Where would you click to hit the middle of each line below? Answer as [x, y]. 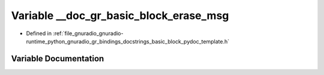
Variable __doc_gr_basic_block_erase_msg [120, 15]
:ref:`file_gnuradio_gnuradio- [88, 33]
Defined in [39, 33]
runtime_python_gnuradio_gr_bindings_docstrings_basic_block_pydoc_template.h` [128, 41]
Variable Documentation [58, 59]
